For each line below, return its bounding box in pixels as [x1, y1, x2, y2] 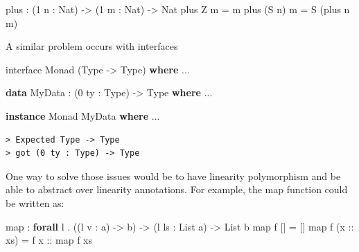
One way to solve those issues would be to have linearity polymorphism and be [6, 168, 341, 183]
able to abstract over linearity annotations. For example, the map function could [6, 182, 348, 197]
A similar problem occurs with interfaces [6, 39, 178, 53]
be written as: [6, 195, 64, 210]
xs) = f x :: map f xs [6, 233, 93, 247]
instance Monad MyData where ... [6, 108, 160, 123]
